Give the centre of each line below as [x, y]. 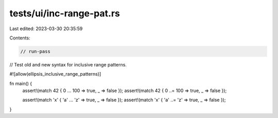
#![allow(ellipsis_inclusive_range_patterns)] [55, 74]
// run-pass [36, 51]
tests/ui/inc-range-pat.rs [65, 13]
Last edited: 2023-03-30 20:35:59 [46, 29]
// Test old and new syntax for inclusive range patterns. [68, 64]
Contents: [20, 38]
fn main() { [21, 83]
